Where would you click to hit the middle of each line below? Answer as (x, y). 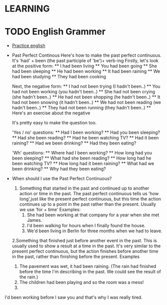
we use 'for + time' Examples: (50, 210)
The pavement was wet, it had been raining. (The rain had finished (88, 266)
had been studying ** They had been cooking (59, 77)
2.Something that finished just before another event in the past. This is (84, 241)
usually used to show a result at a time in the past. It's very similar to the (86, 246)
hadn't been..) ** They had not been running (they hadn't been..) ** (81, 108)
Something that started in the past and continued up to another (84, 188)
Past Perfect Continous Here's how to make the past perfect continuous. (87, 55)
